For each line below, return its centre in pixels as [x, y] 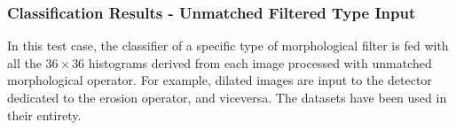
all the [24, 62]
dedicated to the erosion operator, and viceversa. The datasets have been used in [227, 97]
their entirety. [44, 115]
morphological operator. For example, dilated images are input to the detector [220, 80]
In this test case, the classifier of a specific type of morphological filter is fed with [228, 46]
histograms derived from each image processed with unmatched [260, 62]
